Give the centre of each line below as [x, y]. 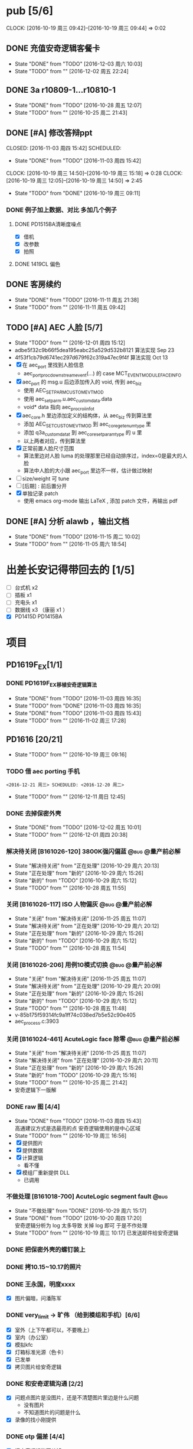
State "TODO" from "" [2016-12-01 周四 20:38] [71, 835]
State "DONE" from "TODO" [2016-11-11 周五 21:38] [77, 300]
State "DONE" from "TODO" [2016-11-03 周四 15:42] [78, 161]
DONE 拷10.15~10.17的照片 [44, 1267]
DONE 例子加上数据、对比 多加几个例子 [61, 210]
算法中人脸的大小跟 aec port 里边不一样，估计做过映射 [88, 471]
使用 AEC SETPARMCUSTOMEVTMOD [64, 391]
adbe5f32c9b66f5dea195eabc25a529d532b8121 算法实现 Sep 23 [94, 350]
